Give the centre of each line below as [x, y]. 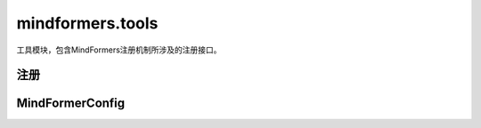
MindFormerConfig [71, 104]
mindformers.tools [87, 23]
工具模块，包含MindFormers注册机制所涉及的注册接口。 [119, 50]
